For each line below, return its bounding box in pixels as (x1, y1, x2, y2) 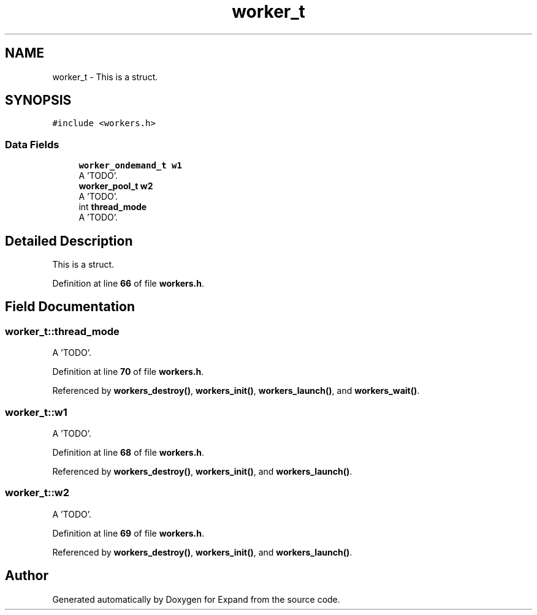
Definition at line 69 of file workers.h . (52, 527, 205, 538)
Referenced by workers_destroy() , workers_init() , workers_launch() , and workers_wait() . (52, 385, 420, 396)
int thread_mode (78, 202, 147, 213)
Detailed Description (5, 233, 133, 249)
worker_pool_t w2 (78, 181, 153, 192)
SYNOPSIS (5, 92, 72, 108)
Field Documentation (5, 299, 135, 315)
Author (5, 568, 48, 584)
